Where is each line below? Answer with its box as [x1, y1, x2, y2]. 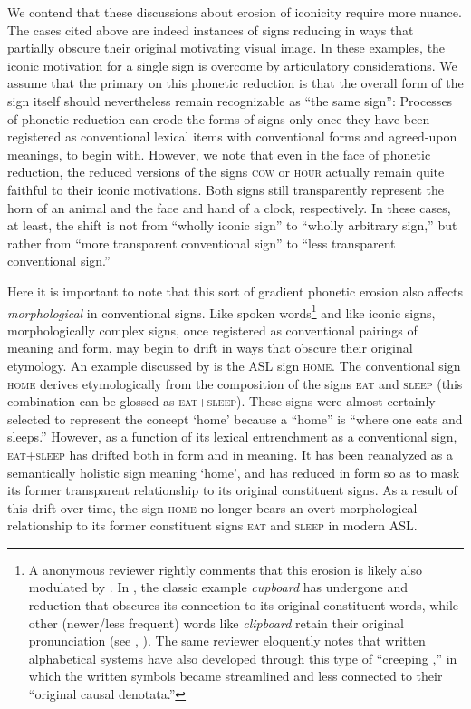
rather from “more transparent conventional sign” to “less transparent [7, 233, 396, 252]
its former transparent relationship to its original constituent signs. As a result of [7, 481, 457, 500]
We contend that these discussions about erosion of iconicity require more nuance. [7, 3, 462, 21]
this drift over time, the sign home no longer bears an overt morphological [7, 498, 418, 517]
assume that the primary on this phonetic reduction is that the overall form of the [7, 73, 464, 92]
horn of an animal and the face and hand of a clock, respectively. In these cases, [7, 198, 451, 217]
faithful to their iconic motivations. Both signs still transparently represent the [7, 180, 444, 199]
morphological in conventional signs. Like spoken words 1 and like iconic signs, [7, 300, 436, 322]
